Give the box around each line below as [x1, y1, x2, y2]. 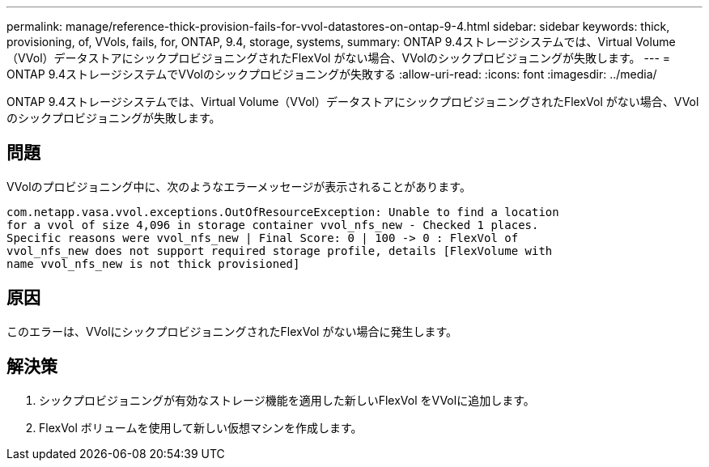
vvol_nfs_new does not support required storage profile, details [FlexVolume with [6, 244, 553, 257]
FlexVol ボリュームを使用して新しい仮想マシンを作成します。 [39, 420, 363, 435]
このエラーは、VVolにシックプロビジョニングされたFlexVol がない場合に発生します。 [6, 324, 458, 338]
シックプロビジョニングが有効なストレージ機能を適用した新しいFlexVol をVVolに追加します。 [39, 393, 535, 407]
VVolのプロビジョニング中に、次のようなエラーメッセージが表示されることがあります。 [6, 179, 471, 193]
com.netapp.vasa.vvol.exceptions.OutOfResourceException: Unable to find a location [6, 205, 559, 219]
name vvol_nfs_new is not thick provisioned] [6, 257, 300, 270]
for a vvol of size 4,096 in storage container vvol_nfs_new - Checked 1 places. [6, 218, 539, 231]
